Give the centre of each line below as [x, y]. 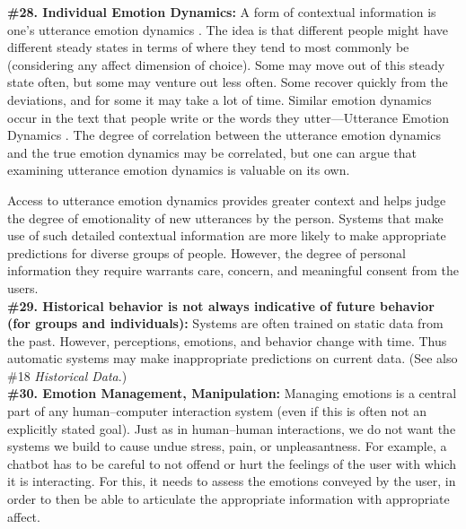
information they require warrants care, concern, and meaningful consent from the [233, 270]
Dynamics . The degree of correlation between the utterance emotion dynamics [224, 135]
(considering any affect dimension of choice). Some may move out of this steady [226, 64]
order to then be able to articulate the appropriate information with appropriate [229, 499]
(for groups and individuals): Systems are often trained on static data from [225, 323]
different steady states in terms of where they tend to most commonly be [208, 47]
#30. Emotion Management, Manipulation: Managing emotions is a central [232, 393]
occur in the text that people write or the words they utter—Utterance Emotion [229, 117]
